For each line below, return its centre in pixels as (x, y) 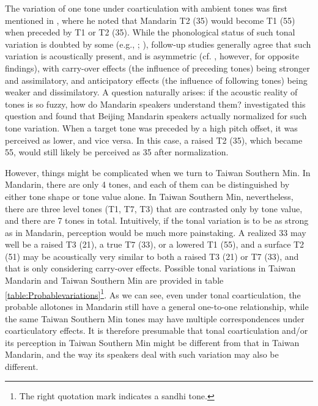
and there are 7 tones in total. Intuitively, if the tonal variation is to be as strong (157, 220)
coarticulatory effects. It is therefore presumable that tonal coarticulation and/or (157, 330)
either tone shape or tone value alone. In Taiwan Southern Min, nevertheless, (149, 196)
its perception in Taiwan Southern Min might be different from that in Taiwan (152, 342)
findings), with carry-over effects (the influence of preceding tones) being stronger (157, 68)
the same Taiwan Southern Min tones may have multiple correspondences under (155, 318)
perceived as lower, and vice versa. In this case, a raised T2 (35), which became (154, 140)
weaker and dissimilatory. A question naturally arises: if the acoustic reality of (151, 92)
